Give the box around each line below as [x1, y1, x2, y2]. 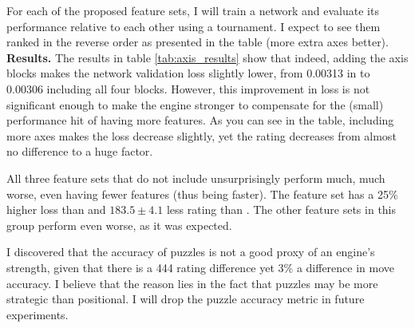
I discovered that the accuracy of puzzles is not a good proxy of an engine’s [6, 243, 375, 260]
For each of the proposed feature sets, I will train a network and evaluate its [6, 2, 379, 18]
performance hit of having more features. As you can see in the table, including [6, 112, 394, 128]
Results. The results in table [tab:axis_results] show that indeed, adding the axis [6, 49, 409, 65]
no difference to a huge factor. [6, 143, 153, 160]
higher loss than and [6, 201, 106, 218]
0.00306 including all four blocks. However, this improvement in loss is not [6, 80, 370, 97]
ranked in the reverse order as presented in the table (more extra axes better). [6, 34, 389, 50]
